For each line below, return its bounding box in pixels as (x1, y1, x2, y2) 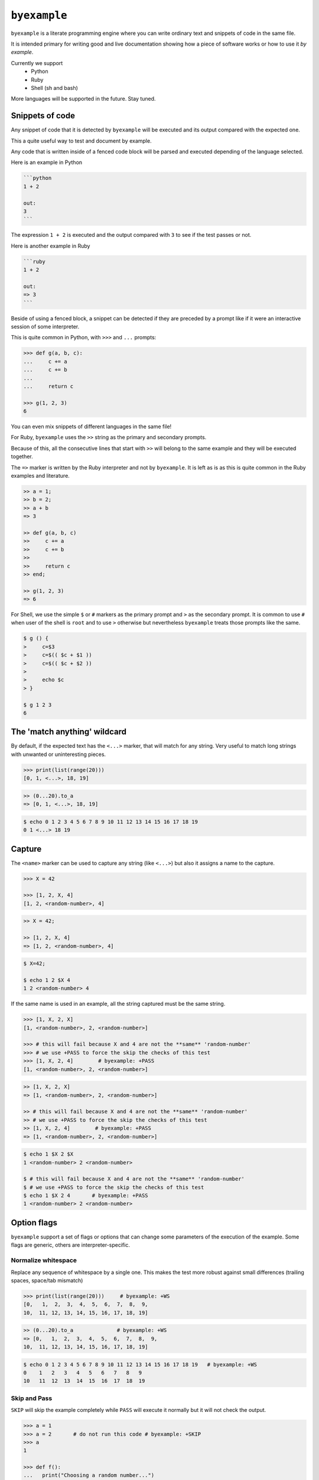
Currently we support (11, 59, 63, 66)
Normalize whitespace (11, 1256, 77, 1265)
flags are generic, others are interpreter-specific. (11, 1241, 130, 1249)
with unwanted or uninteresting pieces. (11, 751, 106, 758)
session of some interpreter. (11, 323, 80, 330)
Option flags (11, 1217, 57, 1228)
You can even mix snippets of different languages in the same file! (11, 423, 172, 430)
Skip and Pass (11, 1394, 53, 1402)
